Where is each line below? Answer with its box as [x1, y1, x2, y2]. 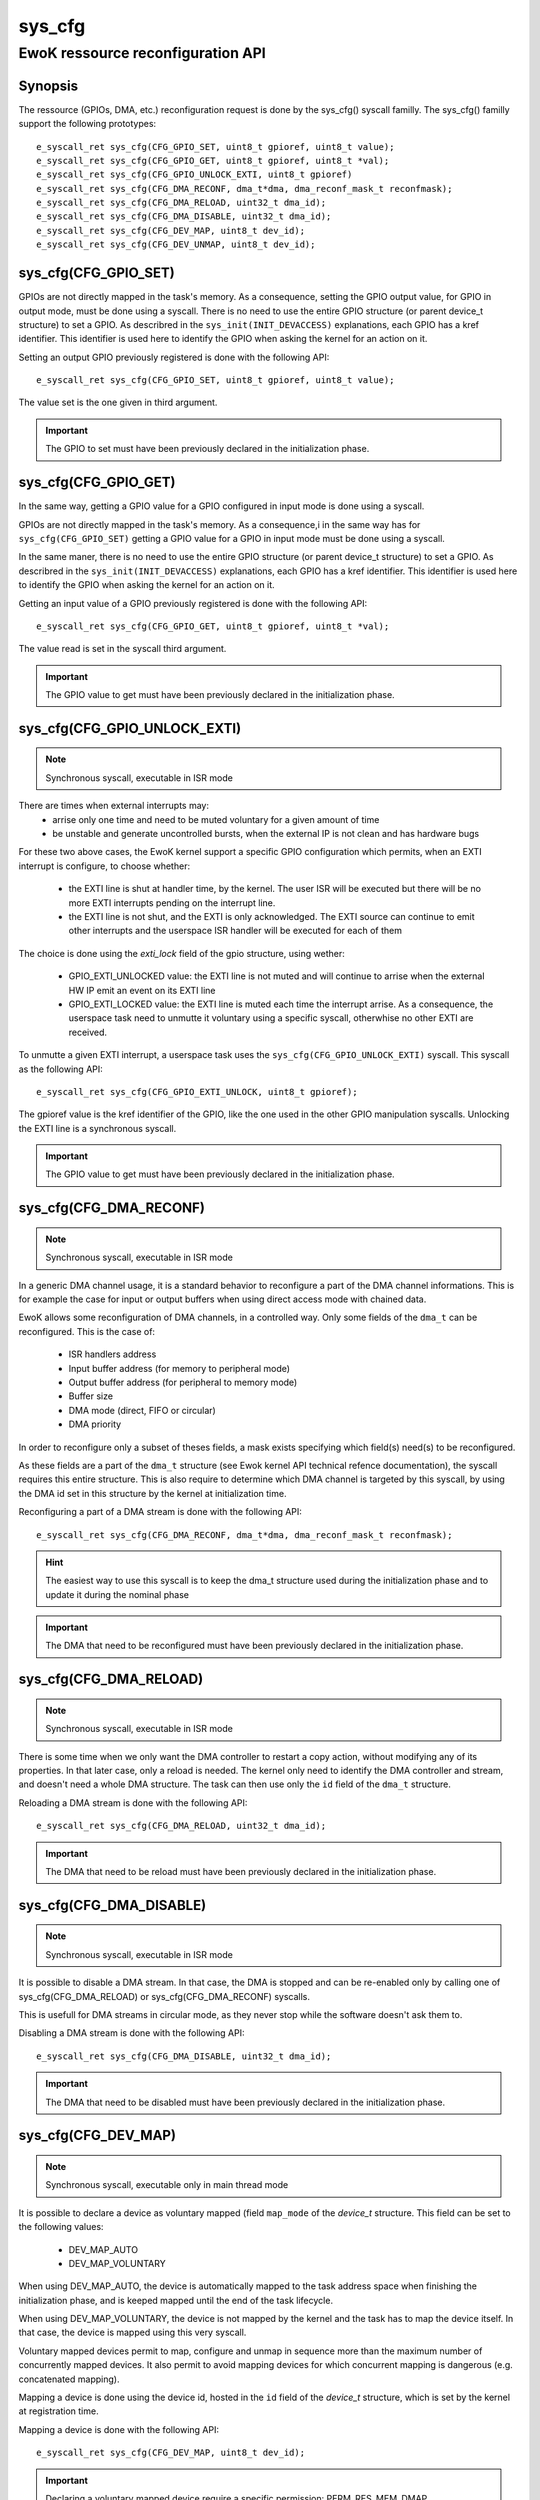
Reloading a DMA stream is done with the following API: [18, 1796, 248, 1809]
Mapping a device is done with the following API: [18, 2423, 220, 2435]
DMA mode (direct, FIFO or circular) [68, 1404, 217, 1416]
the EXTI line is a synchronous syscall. [18, 1122, 177, 1134]
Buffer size [68, 1390, 114, 1402]
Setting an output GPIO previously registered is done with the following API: [18, 351, 330, 363]
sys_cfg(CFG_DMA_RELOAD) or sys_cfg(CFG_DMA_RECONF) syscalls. [18, 1990, 310, 2002]
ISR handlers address [68, 1348, 157, 1360]
